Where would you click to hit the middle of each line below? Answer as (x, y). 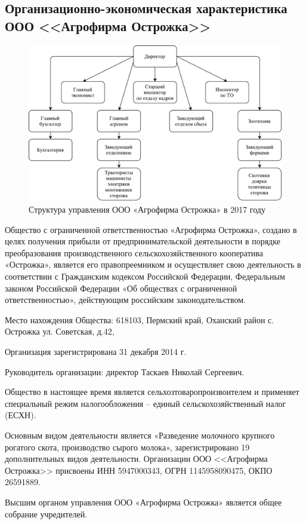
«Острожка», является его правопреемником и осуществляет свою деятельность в (153, 264)
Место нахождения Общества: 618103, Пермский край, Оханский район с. (140, 319)
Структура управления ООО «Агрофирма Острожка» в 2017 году (147, 209)
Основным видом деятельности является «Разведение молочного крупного (140, 435)
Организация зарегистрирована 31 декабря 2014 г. (96, 351)
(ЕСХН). (21, 415)
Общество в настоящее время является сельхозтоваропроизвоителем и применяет (152, 392)
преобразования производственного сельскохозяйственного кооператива (134, 252)
